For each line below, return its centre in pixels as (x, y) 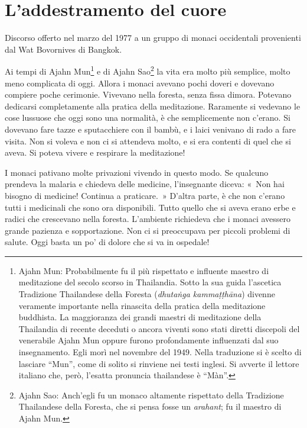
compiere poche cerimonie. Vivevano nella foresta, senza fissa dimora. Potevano (148, 94)
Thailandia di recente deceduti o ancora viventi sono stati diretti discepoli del (159, 328)
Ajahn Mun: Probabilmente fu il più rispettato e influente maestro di (144, 270)
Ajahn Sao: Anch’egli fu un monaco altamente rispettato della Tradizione (151, 395)
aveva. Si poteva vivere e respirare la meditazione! (95, 152)
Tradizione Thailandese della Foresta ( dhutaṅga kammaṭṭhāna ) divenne (147, 294)
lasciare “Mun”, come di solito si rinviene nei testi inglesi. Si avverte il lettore (159, 363)
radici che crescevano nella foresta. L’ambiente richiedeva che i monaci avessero (148, 219)
